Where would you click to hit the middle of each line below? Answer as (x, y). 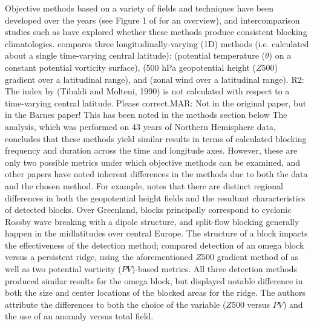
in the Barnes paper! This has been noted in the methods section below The (146, 115)
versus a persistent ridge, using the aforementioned (99, 257)
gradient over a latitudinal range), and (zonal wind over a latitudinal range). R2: (155, 79)
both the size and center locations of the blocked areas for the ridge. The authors (155, 292)
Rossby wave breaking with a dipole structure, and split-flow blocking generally (152, 221)
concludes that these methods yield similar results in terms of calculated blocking (156, 138)
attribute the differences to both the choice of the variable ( (116, 304)
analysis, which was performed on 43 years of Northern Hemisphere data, (140, 126)
